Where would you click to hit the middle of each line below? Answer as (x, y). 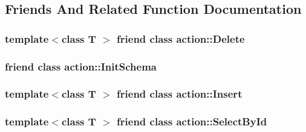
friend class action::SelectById (192, 121)
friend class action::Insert (180, 94)
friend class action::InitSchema (81, 66)
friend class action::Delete (181, 38)
